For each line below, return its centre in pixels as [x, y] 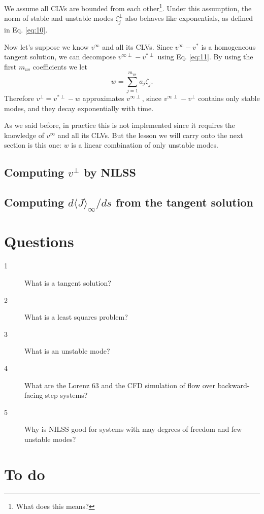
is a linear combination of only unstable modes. [145, 145]
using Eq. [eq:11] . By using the [205, 57]
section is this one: [33, 145]
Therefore [19, 98]
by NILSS [110, 172]
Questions [39, 241]
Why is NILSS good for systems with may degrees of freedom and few [133, 429]
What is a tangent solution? [68, 283]
